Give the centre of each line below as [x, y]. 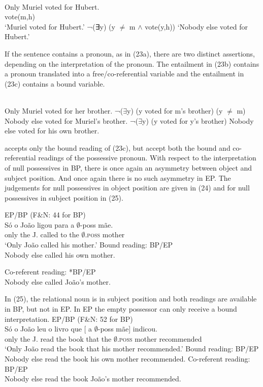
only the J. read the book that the [58, 338]
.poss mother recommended [159, 338]
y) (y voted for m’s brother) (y [175, 110]
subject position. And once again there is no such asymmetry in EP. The [118, 177]
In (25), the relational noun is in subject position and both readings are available [131, 299]
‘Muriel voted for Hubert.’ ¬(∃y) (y [60, 26]
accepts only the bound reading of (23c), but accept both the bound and [118, 147]
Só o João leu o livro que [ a [48, 329]
